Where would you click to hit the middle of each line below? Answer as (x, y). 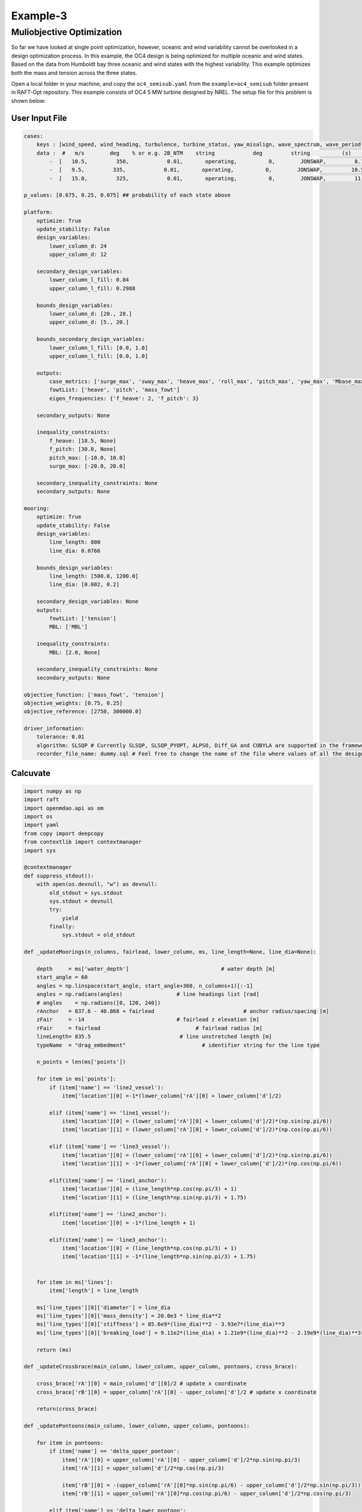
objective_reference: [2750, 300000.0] (83, 712)
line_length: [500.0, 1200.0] (94, 576)
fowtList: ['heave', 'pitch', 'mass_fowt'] (115, 390)
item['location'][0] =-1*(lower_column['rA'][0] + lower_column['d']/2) (172, 1096)
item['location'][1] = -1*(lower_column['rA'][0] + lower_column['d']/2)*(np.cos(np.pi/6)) (202, 1164)
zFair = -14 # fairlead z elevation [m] (148, 1020)
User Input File (39, 118)
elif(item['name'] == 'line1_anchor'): (108, 1180)
